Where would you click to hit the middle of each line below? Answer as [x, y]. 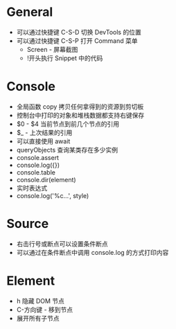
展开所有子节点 [38, 318]
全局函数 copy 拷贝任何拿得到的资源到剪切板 [80, 106]
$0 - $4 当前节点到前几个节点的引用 [68, 124]
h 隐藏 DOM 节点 [41, 301]
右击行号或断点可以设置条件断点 [62, 244]
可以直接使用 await [43, 141]
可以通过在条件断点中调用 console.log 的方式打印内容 [93, 252]
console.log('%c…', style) [53, 195]
